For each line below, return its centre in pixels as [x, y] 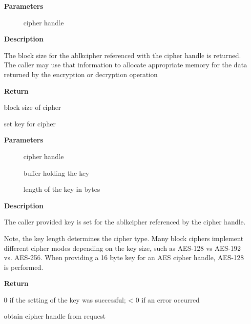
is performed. [24, 267]
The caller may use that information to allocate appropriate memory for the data [126, 65]
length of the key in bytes [62, 189]
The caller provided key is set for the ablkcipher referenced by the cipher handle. [125, 222]
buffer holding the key [56, 172]
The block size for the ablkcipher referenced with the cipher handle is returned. [123, 55]
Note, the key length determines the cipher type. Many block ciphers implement [124, 238]
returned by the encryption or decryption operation [81, 74]
